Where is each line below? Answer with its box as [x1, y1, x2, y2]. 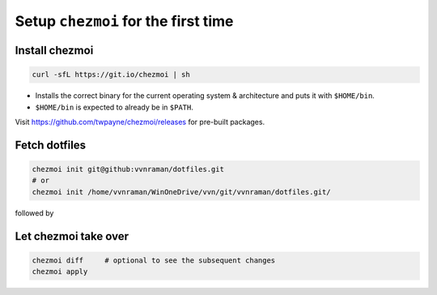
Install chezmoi [15, 43, 94, 57]
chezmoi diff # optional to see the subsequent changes [32, 255, 276, 265]
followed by [15, 207, 54, 218]
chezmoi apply [32, 267, 88, 276]
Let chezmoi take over [15, 229, 129, 243]
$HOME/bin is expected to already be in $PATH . [35, 102, 193, 112]
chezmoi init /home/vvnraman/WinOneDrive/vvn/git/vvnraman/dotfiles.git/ [32, 187, 331, 196]
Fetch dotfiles [15, 138, 87, 152]
